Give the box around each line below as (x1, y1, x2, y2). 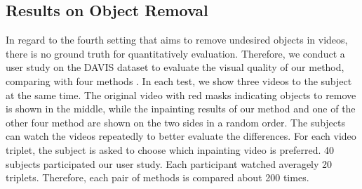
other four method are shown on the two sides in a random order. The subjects (6, 115, 345, 129)
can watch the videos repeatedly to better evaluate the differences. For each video (6, 129, 356, 143)
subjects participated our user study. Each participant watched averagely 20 (6, 156, 333, 171)
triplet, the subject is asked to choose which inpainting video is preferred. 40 (6, 142, 334, 157)
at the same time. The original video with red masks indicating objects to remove (6, 87, 356, 102)
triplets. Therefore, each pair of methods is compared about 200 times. (6, 170, 309, 185)
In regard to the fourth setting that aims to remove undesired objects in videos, (6, 32, 348, 47)
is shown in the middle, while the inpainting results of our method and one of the (6, 101, 356, 116)
